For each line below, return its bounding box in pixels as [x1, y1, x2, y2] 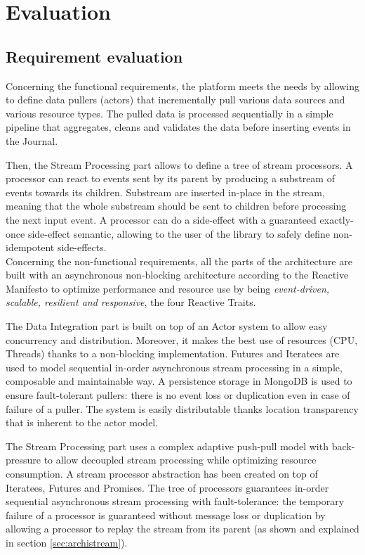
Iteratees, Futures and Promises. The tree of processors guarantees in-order [6, 480, 329, 495]
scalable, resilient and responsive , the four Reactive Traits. [6, 295, 256, 310]
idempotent [6, 240, 55, 255]
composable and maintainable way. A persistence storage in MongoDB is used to [6, 374, 352, 388]
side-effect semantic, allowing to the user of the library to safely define [27, 226, 330, 241]
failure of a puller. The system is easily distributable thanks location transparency [6, 401, 359, 416]
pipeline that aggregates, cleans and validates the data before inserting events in [6, 120, 351, 134]
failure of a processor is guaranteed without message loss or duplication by [6, 507, 326, 522]
